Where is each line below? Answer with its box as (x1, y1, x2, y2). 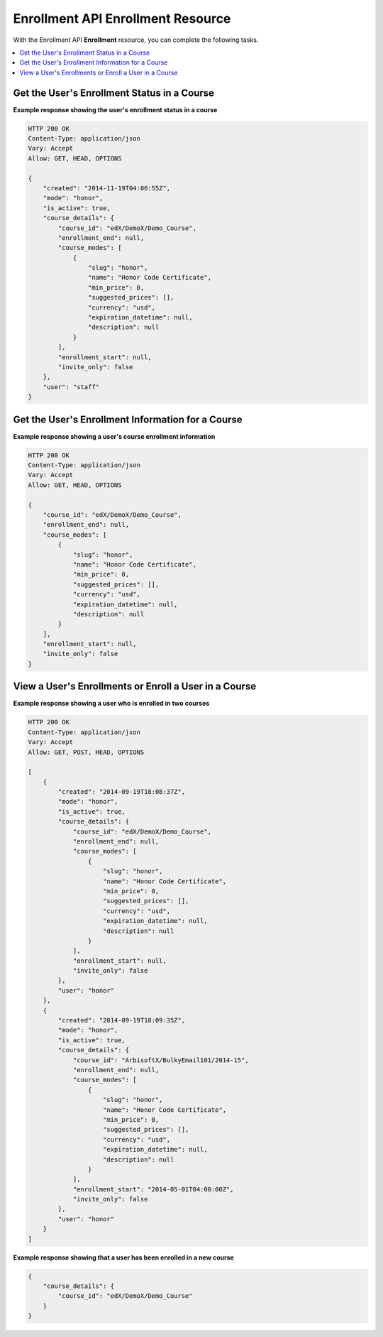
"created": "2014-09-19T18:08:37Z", (57, 788, 186, 796)
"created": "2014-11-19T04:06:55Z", (43, 184, 170, 192)
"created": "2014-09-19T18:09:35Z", (57, 1016, 186, 1025)
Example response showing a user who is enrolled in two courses (13, 699, 210, 708)
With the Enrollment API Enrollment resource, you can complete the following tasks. (13, 36, 259, 44)
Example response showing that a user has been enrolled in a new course (13, 1253, 234, 1262)
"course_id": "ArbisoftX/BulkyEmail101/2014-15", (72, 1056, 249, 1064)
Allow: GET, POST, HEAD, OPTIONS (28, 748, 145, 756)
